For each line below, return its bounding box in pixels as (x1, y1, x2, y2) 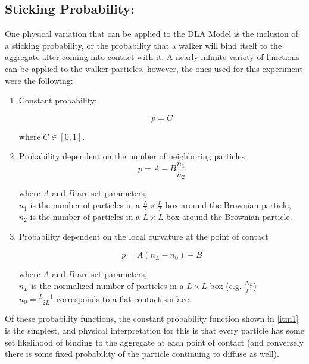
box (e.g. (210, 279, 242, 291)
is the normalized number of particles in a (31, 279, 184, 291)
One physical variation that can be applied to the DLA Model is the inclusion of (5, 27, 298, 40)
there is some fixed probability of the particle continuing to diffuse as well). (5, 347, 279, 360)
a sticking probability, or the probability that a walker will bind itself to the (5, 39, 282, 51)
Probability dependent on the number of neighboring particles (18, 150, 245, 162)
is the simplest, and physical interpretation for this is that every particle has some (5, 324, 304, 336)
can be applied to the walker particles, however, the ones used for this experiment (5, 62, 303, 74)
